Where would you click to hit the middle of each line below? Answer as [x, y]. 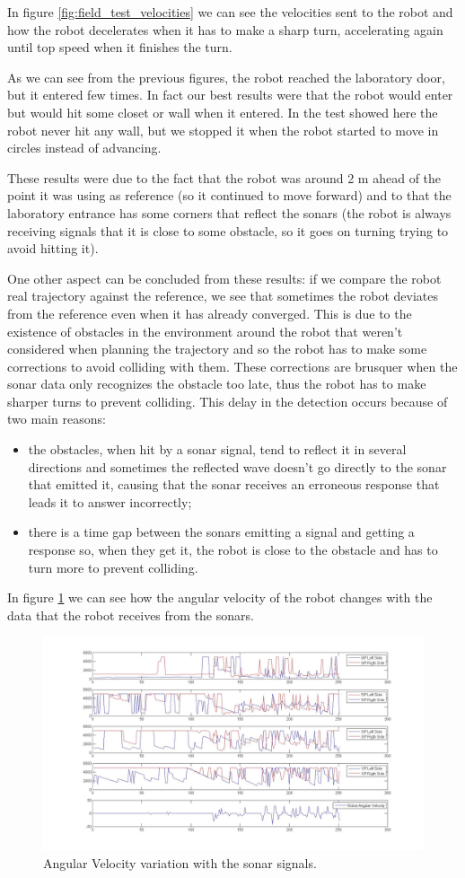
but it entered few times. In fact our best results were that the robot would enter [230, 95]
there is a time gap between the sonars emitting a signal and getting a [221, 532]
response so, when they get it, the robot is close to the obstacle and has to [233, 550]
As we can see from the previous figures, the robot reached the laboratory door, [226, 77]
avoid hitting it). [53, 248]
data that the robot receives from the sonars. [131, 615]
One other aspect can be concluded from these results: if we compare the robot [224, 278]
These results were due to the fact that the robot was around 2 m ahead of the [224, 177]
